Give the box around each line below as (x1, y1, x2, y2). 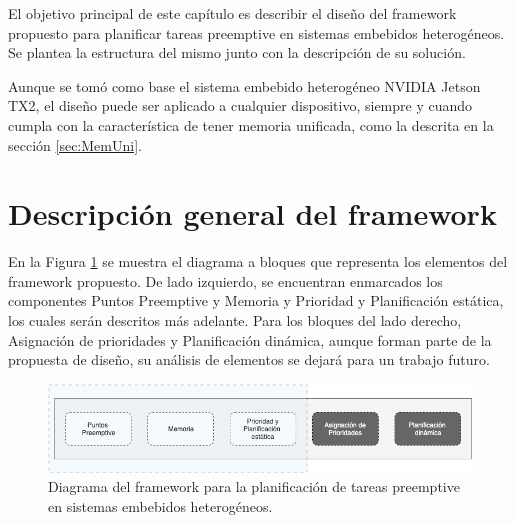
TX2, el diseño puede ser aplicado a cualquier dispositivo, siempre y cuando (8, 95, 473, 116)
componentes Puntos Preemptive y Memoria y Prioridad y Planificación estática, (8, 290, 504, 311)
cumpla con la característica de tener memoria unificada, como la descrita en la (8, 114, 494, 135)
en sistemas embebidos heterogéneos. (48, 496, 273, 516)
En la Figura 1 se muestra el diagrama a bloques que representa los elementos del (8, 251, 508, 272)
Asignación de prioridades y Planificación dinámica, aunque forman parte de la (8, 329, 492, 350)
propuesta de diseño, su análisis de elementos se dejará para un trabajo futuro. (8, 349, 490, 370)
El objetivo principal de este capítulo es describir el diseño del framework (8, 3, 457, 23)
